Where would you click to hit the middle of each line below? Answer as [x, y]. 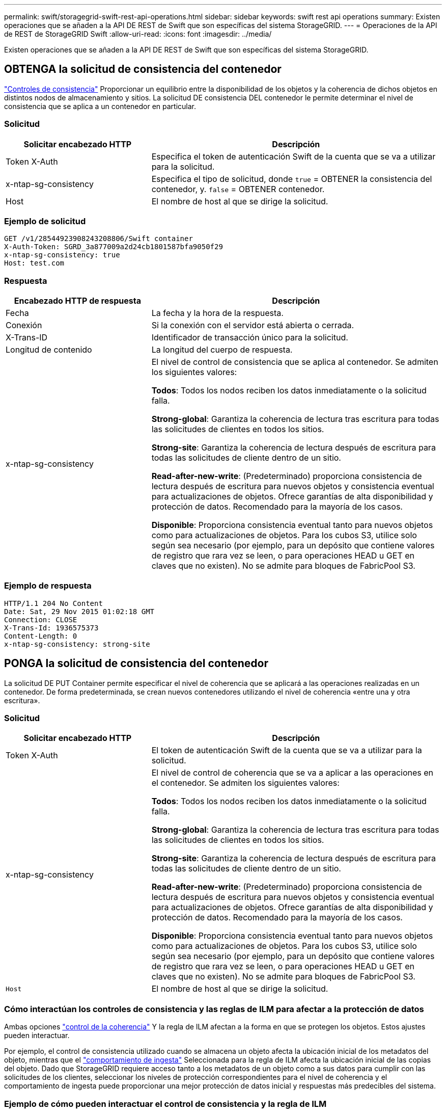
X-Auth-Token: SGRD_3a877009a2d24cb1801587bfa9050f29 [114, 247]
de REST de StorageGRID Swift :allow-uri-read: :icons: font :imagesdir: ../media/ [138, 34]
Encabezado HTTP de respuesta [77, 301]
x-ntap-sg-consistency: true [62, 255]
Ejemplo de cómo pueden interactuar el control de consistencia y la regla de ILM [165, 1104]
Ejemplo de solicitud [45, 221]
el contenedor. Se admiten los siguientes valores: [245, 783]
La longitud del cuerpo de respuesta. [222, 350]
